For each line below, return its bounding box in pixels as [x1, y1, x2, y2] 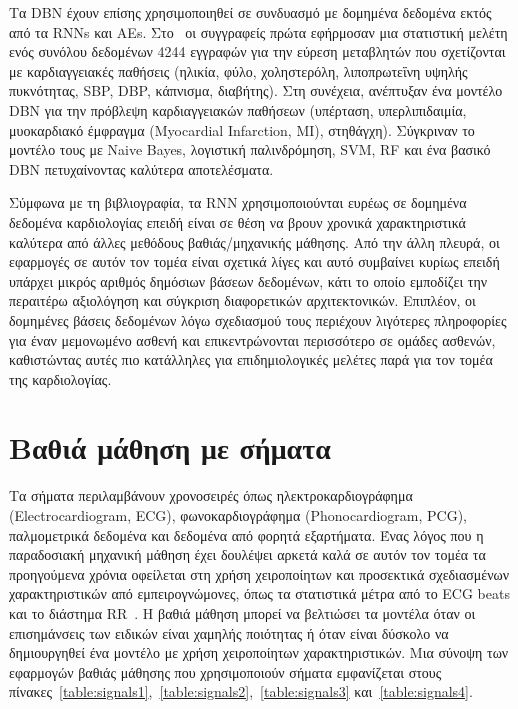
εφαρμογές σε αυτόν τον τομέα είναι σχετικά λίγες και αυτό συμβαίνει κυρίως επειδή [9, 251, 500, 272]
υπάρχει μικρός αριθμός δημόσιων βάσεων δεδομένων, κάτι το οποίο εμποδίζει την [9, 270, 488, 291]
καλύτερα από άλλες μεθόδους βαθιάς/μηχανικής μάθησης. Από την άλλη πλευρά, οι [9, 231, 500, 252]
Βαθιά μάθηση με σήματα [9, 427, 331, 468]
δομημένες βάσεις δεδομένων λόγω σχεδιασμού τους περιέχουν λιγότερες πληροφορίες [9, 309, 507, 330]
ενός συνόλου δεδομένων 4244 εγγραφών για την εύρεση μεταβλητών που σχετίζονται [9, 41, 506, 62]
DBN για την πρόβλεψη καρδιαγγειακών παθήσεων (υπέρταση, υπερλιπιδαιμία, [9, 99, 467, 120]
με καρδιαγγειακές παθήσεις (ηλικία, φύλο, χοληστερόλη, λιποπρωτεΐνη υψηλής [9, 60, 468, 81]
